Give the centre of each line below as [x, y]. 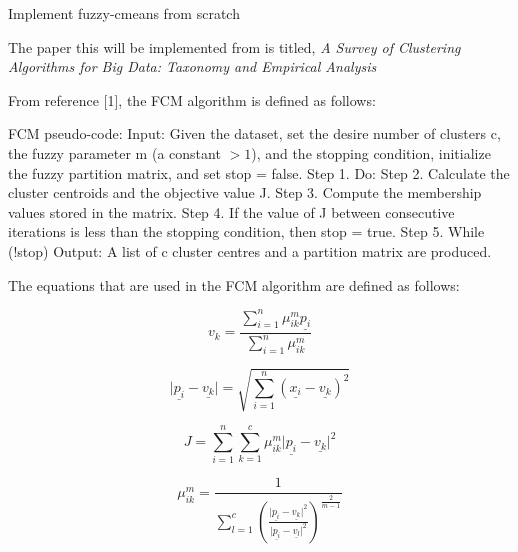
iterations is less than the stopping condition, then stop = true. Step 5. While [246, 231]
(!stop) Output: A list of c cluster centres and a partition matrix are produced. [250, 250]
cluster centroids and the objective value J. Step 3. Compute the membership [245, 192]
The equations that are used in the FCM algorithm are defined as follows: [234, 284]
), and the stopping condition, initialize [371, 152]
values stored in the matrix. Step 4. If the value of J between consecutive [231, 211]
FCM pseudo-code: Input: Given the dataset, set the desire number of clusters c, [254, 133]
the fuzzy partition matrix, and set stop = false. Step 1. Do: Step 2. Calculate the [259, 172]
